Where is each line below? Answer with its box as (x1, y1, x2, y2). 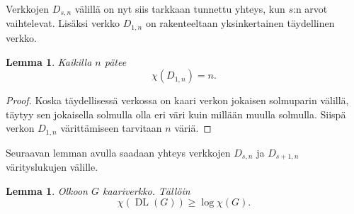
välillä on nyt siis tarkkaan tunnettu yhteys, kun (74, 1, 285, 16)
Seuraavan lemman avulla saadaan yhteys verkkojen (6, 145, 231, 159)
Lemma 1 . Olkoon (6, 183, 88, 198)
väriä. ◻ (174, 120, 212, 135)
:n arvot (293, 1, 328, 16)
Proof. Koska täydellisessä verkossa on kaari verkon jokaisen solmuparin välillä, (6, 93, 349, 108)
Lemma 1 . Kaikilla (6, 54, 92, 69)
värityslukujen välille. (6, 159, 98, 174)
